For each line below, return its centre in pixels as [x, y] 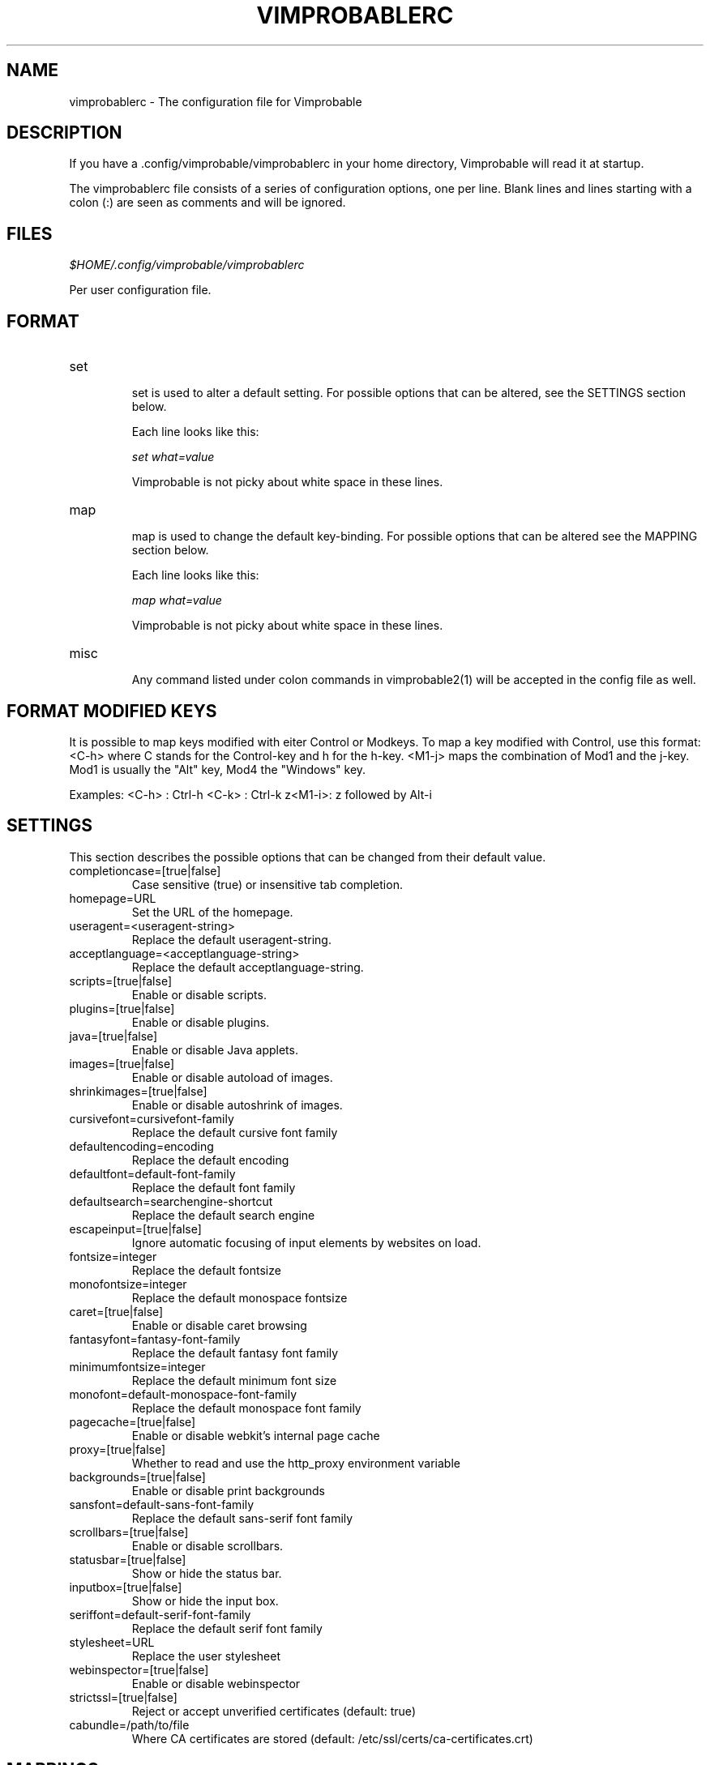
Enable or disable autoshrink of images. [237, 1105]
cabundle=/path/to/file [129, 1724]
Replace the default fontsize [206, 1270]
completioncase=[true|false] [145, 870]
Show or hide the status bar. [207, 1573]
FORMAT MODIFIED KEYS [112, 711]
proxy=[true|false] [118, 1449]
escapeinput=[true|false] [135, 1229]
